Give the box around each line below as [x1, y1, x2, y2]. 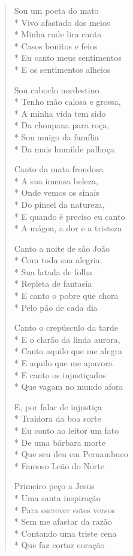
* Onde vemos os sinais [14, 186, 99, 199]
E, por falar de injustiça [14, 400, 102, 413]
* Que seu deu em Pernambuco [14, 448, 128, 460]
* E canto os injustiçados [14, 368, 106, 381]
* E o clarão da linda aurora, [14, 333, 120, 345]
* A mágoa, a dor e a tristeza [14, 222, 122, 234]
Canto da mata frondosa [14, 163, 104, 175]
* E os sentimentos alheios [14, 63, 111, 75]
